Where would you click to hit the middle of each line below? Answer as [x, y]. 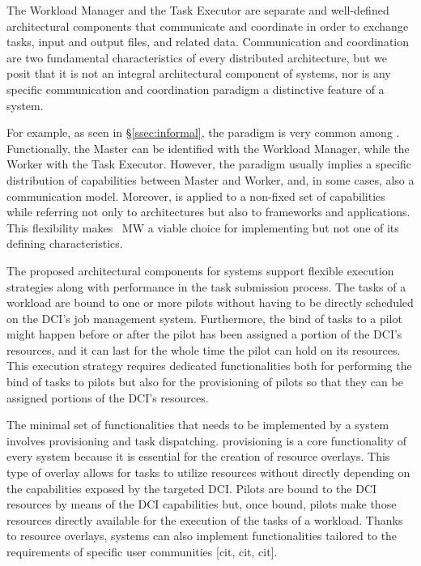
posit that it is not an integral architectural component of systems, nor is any [199, 73]
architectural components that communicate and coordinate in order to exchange [208, 26]
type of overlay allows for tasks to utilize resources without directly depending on [208, 472]
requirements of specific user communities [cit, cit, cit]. [142, 551]
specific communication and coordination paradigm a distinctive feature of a [196, 89]
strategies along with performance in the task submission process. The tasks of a [206, 286]
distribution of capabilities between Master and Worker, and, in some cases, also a [210, 179]
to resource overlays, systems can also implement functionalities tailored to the [202, 536]
